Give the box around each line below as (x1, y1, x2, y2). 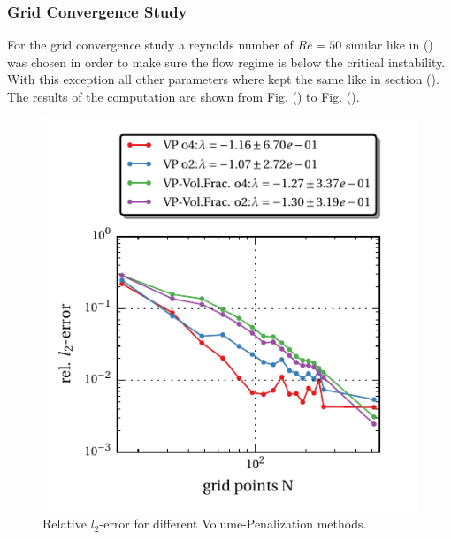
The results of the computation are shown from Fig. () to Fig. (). (7, 87, 360, 105)
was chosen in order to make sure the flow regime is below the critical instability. (7, 52, 446, 71)
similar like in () (345, 35, 433, 54)
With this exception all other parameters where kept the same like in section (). (7, 70, 440, 88)
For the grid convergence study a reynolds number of (7, 35, 294, 54)
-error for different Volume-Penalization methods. (99, 514, 367, 533)
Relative (42, 514, 87, 533)
